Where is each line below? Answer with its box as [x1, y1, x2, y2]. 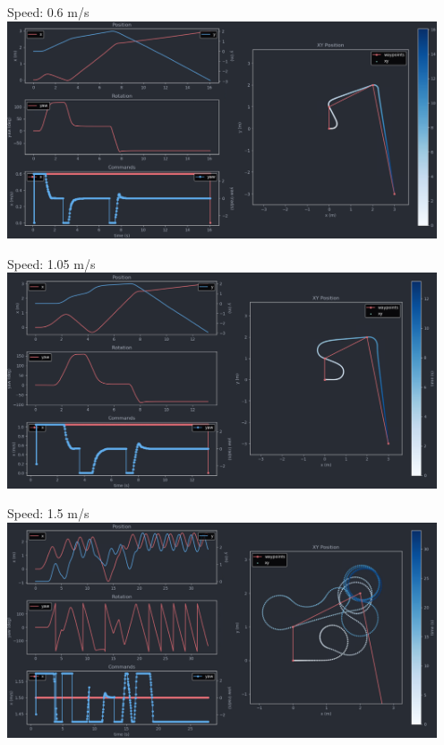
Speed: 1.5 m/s [7, 504, 90, 523]
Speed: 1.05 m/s [7, 254, 96, 273]
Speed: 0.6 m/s [7, 3, 90, 21]
